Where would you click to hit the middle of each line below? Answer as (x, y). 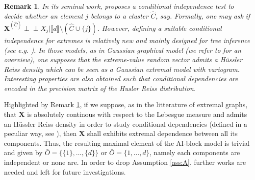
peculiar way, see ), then (40, 133)
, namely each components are (195, 152)
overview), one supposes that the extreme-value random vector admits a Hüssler (123, 59)
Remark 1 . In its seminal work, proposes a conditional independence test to (119, 6)
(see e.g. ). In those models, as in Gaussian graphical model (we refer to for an (123, 50)
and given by (23, 152)
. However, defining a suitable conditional (159, 28)
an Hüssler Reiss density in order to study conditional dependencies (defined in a (126, 124)
